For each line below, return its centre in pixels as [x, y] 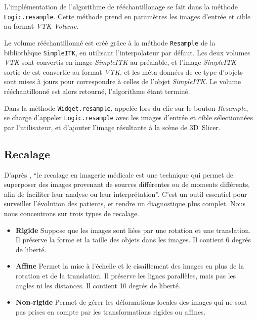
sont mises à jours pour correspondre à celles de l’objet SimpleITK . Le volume [123, 81]
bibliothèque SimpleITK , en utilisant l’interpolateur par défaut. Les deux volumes [127, 52]
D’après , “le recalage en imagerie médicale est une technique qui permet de [119, 174]
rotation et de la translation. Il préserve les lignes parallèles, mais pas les [126, 275]
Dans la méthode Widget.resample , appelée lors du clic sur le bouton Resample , [126, 108]
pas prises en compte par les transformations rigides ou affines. [110, 311]
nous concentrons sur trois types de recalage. [72, 213]
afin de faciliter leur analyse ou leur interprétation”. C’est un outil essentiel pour [126, 194]
